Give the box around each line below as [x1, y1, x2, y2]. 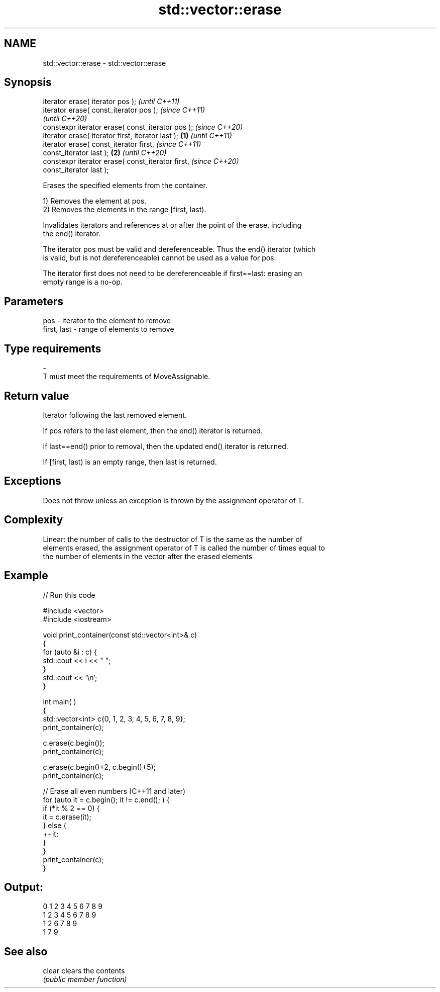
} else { [43, 821, 67, 830]
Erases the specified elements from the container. [43, 181, 207, 190]
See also [4, 945, 48, 958]
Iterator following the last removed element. [43, 410, 187, 419]
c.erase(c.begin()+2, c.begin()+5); [43, 762, 156, 771]
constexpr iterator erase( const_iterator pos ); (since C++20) [43, 123, 243, 132]
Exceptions [4, 475, 61, 488]
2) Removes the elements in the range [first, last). [43, 205, 206, 214]
